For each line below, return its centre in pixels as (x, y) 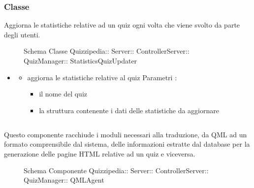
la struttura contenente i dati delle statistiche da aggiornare (129, 110)
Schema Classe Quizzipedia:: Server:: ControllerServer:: (107, 51)
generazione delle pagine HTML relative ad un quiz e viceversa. (100, 153)
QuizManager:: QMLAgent (64, 180)
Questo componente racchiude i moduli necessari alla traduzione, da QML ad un (126, 134)
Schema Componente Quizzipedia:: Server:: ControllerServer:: (116, 170)
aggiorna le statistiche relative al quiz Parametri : (102, 77)
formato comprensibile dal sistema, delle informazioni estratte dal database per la (127, 144)
